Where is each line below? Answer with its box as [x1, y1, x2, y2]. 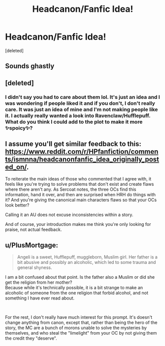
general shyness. [17, 264, 53, 270]
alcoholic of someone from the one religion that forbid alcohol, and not [5, 290, 149, 296]
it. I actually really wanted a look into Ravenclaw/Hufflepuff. [5, 112, 151, 119]
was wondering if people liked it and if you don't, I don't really [5, 100, 155, 107]
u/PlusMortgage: [5, 241, 58, 249]
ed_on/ [5, 163, 27, 172]
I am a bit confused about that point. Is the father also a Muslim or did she [5, 274, 155, 280]
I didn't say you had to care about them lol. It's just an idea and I [5, 93, 160, 100]
